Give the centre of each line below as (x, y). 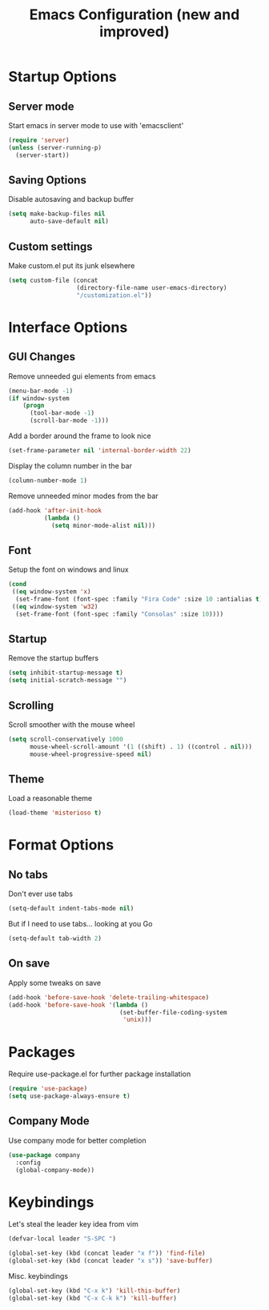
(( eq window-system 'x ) (51, 592)
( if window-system (39, 398)
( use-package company (44, 1155)
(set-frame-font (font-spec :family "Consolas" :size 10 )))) (120, 614)
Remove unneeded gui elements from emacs (82, 376)
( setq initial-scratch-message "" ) (68, 681)
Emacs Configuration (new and (134, 15)
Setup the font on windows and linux (69, 569)
